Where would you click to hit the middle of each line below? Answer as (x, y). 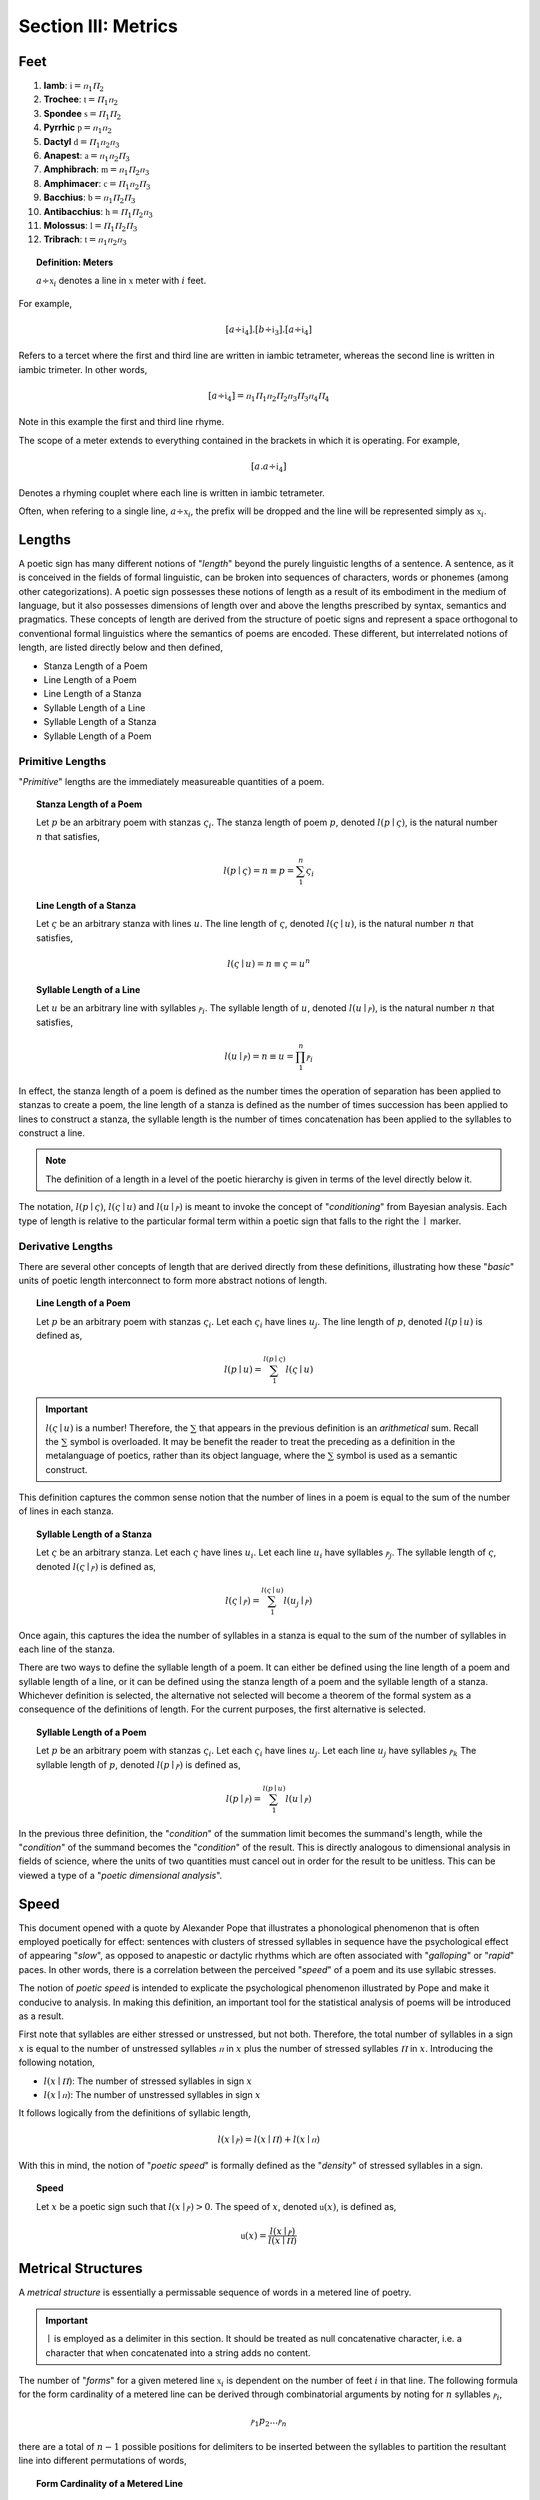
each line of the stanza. (66, 1649)
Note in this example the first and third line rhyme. (121, 422)
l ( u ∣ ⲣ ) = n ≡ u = (259, 1056)
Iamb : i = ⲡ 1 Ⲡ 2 (74, 87)
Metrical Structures (81, 2268)
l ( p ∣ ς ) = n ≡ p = (259, 870)
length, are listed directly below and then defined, (121, 647)
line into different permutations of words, (102, 2461)
